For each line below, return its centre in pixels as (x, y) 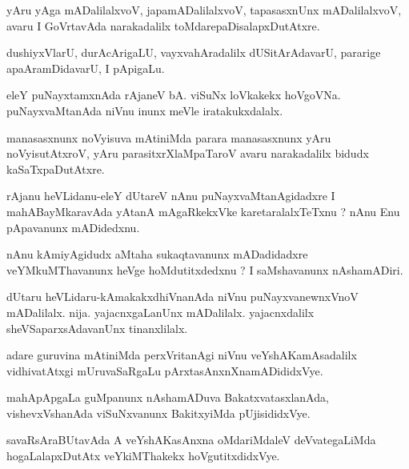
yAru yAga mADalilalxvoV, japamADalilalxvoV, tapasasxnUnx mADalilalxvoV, (204, 10)
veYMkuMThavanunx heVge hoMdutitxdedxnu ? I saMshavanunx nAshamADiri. (205, 269)
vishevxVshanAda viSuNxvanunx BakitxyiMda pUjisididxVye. (158, 413)
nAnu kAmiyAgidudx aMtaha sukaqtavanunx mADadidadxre (157, 254)
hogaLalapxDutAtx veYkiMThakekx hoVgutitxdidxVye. (143, 456)
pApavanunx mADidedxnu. (73, 227)
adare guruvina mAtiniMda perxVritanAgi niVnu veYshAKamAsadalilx (182, 355)
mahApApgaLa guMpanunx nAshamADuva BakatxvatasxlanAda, (168, 397)
